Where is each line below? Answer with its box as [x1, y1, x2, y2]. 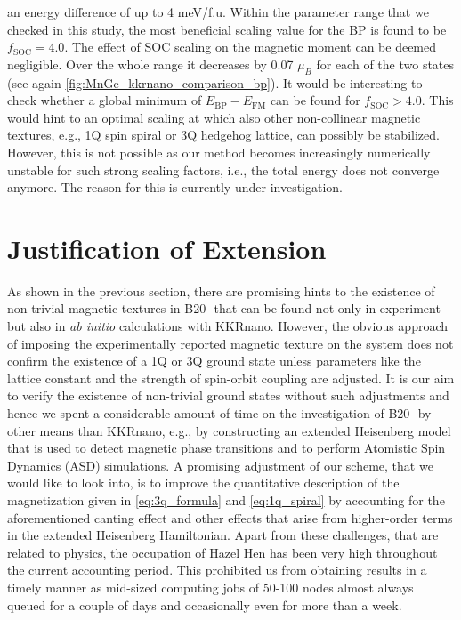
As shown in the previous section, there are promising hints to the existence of [7, 281, 435, 300]
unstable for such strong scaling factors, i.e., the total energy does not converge [7, 160, 440, 179]
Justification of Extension [7, 229, 327, 266]
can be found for [270, 91, 360, 109]
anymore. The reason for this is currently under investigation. [7, 178, 344, 197]
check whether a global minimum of [7, 91, 202, 109]
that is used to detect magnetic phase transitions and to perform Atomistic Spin [7, 439, 446, 457]
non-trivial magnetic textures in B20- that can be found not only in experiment [7, 299, 441, 318]
